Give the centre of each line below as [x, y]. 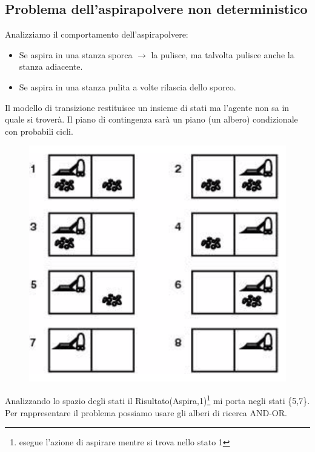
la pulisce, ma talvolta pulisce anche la [223, 54]
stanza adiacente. [51, 66]
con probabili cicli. [39, 131]
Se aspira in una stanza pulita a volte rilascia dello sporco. [128, 86]
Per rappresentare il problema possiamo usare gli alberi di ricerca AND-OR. [146, 412]
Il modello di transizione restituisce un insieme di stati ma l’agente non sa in [147, 107]
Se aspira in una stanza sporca [76, 54]
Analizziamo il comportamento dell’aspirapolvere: [97, 34]
